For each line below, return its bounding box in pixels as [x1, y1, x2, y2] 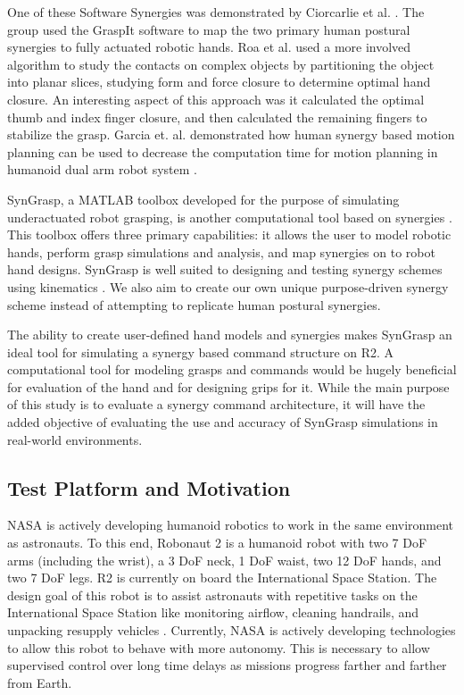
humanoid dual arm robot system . [7, 160, 197, 179]
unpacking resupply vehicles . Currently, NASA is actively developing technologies [7, 621, 456, 640]
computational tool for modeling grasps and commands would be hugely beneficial [7, 360, 457, 379]
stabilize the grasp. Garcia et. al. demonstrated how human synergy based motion [7, 125, 455, 144]
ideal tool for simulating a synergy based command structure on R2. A [7, 342, 394, 361]
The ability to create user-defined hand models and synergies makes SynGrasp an [7, 325, 452, 344]
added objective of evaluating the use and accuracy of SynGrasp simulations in [7, 413, 438, 431]
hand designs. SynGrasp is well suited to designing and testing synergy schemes [7, 260, 443, 279]
